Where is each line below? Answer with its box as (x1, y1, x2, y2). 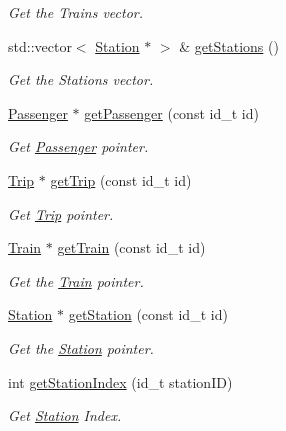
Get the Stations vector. (8, 69, 154, 90)
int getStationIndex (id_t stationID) (8, 371, 233, 392)
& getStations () (179, 35, 279, 56)
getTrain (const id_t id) (57, 237, 206, 258)
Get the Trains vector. (8, 2, 144, 22)
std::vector (8, 35, 72, 56)
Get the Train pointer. (8, 270, 144, 291)
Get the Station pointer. (8, 337, 154, 358)
